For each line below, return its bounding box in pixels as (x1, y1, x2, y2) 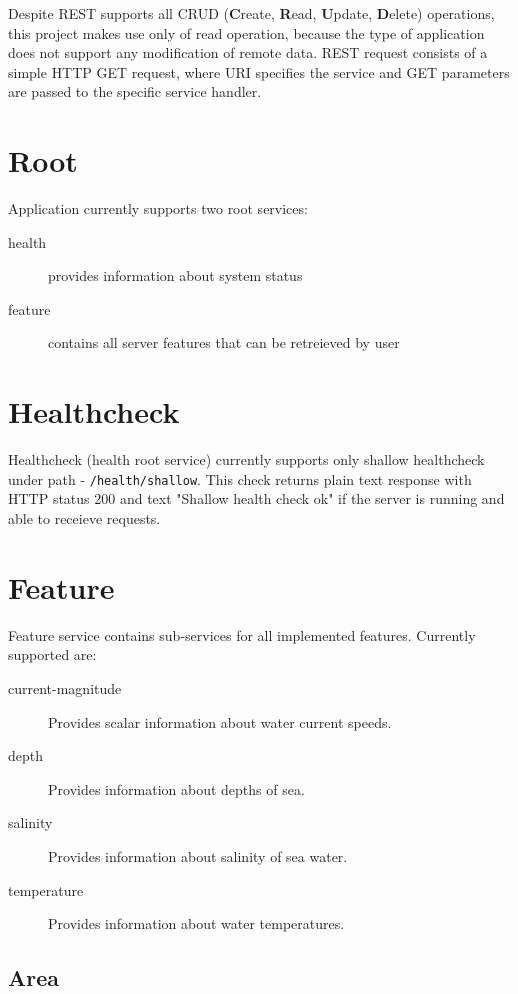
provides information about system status (48, 265, 303, 286)
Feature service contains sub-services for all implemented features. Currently (8, 624, 476, 645)
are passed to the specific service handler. (8, 81, 262, 102)
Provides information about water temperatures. (48, 913, 345, 934)
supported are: (8, 644, 97, 665)
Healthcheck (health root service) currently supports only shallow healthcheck (8, 449, 485, 470)
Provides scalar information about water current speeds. (48, 711, 392, 732)
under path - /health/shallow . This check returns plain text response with (8, 468, 472, 489)
